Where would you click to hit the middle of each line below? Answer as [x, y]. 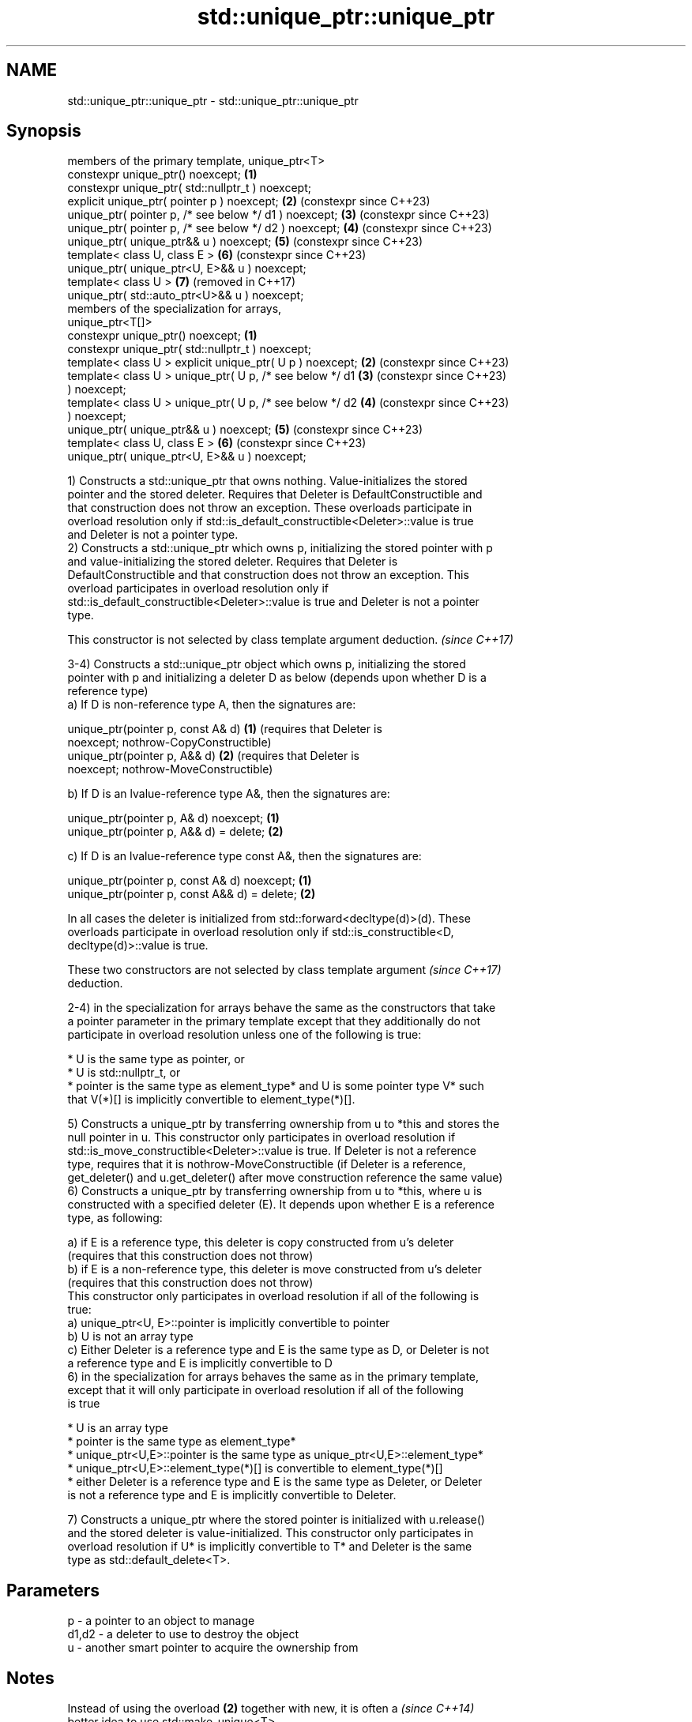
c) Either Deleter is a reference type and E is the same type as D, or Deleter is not [278, 1350]
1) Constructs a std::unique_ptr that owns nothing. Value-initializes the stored [267, 481]
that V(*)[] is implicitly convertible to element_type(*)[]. [211, 1100]
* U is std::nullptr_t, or [124, 1073]
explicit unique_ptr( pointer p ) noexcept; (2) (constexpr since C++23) [249, 201]
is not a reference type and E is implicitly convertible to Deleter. [232, 1495]
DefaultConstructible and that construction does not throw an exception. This [268, 575]
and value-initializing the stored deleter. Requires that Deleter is [233, 562]
